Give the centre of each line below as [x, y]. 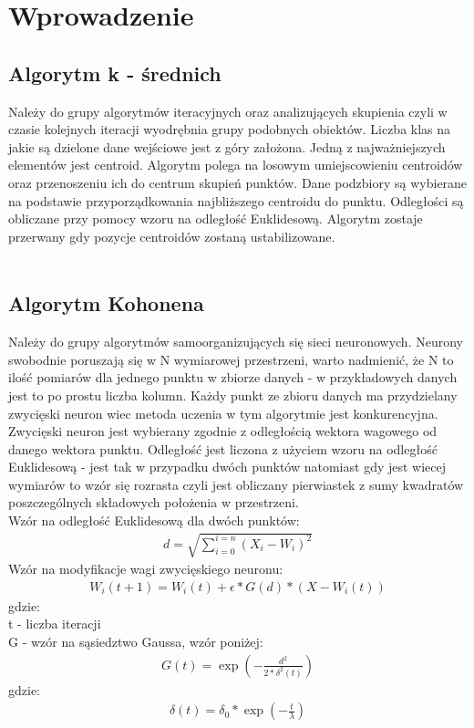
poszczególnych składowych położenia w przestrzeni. [154, 502]
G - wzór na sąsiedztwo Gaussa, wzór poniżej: [136, 642]
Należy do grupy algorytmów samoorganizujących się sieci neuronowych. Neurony [236, 342]
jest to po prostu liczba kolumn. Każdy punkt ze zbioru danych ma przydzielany [233, 395]
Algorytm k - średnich [115, 73]
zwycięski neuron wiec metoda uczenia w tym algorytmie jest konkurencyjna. [223, 413]
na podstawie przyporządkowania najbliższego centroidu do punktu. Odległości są [236, 200]
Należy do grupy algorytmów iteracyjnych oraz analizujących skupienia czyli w [228, 111]
